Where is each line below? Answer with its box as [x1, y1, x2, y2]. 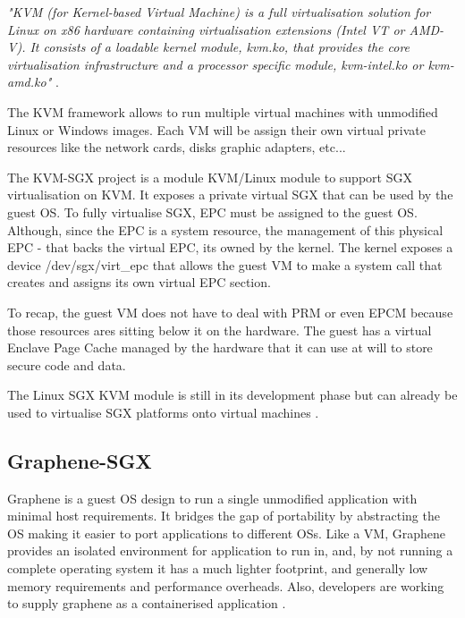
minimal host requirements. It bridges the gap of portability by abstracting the [7, 506, 440, 525]
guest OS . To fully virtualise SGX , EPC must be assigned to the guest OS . [7, 202, 418, 221]
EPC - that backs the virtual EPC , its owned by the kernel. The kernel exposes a [7, 238, 453, 257]
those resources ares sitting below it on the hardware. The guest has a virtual [7, 320, 432, 339]
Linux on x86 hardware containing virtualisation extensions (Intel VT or [7, 20, 405, 38]
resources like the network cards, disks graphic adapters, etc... [7, 138, 346, 157]
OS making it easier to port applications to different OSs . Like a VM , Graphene [7, 523, 445, 542]
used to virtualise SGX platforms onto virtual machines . [7, 402, 319, 421]
